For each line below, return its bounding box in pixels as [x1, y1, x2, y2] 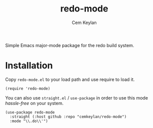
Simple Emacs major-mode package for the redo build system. [5, 42, 134, 48]
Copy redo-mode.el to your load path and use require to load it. [5, 76, 135, 82]
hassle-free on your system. [5, 100, 64, 106]
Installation [5, 60, 53, 71]
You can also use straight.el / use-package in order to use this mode [5, 94, 148, 100]
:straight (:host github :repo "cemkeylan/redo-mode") [10, 114, 127, 119]
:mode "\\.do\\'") [10, 118, 49, 123]
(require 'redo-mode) [5, 86, 51, 91]
